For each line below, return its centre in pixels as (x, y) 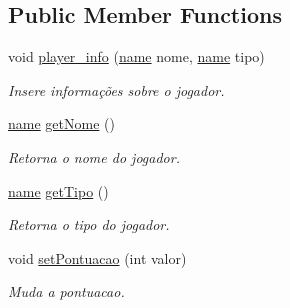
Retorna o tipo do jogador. (89, 224)
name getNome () (61, 123)
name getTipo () (58, 190)
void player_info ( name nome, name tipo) (136, 56)
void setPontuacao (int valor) (97, 257)
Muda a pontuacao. (66, 291)
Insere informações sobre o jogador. (116, 89)
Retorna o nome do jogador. (94, 156)
